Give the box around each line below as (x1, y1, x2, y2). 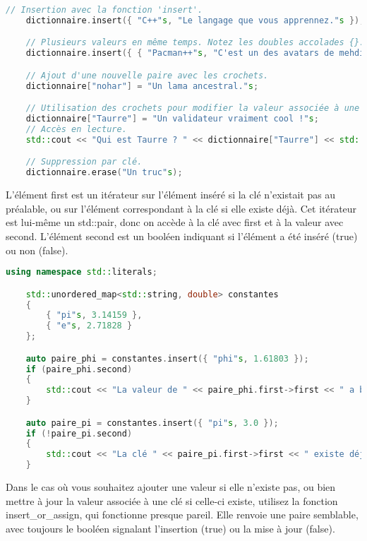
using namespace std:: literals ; (6, 267, 157, 278)
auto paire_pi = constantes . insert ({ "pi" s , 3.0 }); (25, 417, 279, 428)
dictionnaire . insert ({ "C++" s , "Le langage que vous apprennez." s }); (25, 15, 365, 25)
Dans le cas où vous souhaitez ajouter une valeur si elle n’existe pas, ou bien (6, 480, 336, 494)
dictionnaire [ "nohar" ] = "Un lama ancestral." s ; (25, 81, 259, 91)
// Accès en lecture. (25, 124, 127, 134)
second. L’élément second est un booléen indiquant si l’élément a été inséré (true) (6, 228, 358, 243)
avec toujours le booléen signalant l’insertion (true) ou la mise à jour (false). (6, 521, 335, 535)
